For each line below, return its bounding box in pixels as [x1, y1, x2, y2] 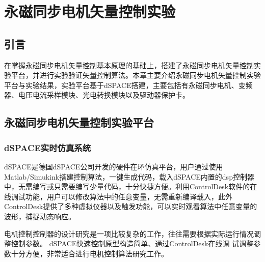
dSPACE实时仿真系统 [4, 141, 91, 154]
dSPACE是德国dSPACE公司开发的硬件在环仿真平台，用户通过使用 [4, 161, 223, 171]
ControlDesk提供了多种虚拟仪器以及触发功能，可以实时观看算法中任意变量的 [4, 201, 257, 212]
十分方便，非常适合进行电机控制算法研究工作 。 [11, 248, 168, 258]
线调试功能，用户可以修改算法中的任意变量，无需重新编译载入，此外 [4, 191, 232, 201]
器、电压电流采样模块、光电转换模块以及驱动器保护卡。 [4, 90, 190, 100]
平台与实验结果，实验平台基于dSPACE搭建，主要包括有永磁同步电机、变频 [4, 79, 253, 90]
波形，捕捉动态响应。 [4, 211, 75, 221]
